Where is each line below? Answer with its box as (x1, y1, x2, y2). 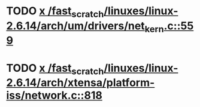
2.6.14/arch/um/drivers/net (6, 19, 145, 32)
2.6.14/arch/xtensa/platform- (6, 76, 155, 90)
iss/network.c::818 (6, 88, 103, 102)
